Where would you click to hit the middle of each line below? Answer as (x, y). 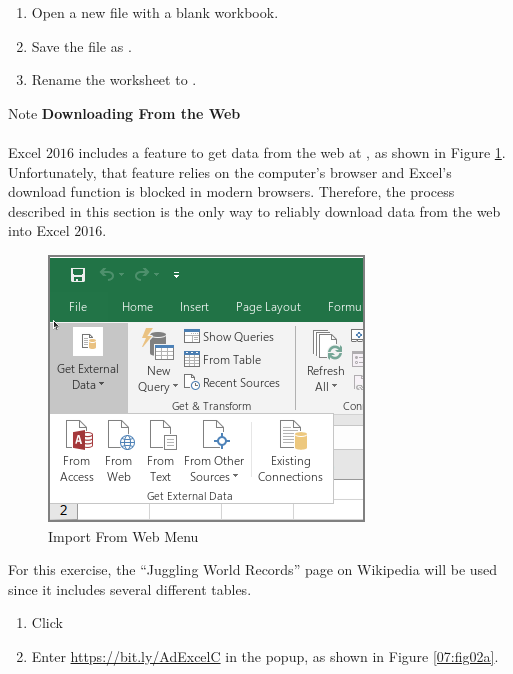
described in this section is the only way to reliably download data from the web (254, 210)
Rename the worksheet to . (114, 79)
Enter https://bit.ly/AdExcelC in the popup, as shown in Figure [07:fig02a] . (265, 655)
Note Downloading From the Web (124, 112)
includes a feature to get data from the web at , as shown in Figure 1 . (292, 151)
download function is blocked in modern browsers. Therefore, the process (231, 191)
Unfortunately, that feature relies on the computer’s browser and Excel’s (230, 171)
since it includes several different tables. (130, 588)
